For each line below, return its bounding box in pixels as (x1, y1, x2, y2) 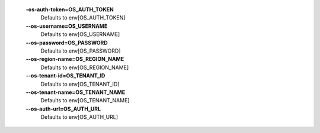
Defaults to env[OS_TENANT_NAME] (40, 97, 130, 104)
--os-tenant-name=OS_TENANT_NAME (25, 89, 126, 96)
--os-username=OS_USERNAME (25, 22, 108, 30)
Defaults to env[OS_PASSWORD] (40, 47, 121, 54)
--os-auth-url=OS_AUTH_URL (25, 105, 101, 112)
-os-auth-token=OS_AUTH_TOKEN (25, 6, 114, 13)
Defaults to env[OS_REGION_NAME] (40, 64, 129, 71)
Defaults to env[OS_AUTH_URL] (40, 113, 119, 121)
